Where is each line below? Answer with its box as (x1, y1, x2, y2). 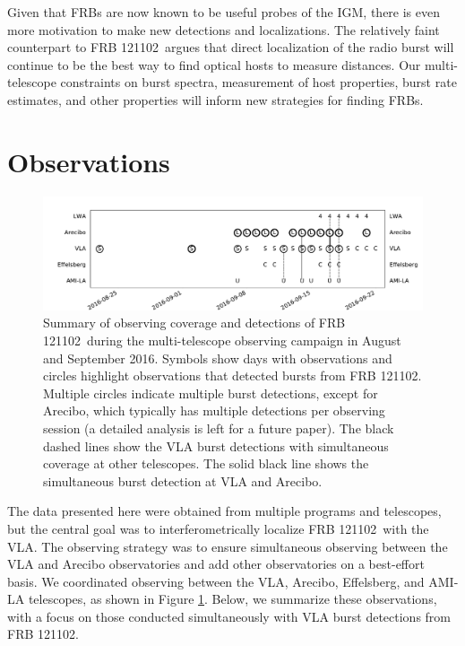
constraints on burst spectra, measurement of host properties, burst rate (60, 73, 457, 92)
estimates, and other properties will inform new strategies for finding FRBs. (7, 90, 424, 109)
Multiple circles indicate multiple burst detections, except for (43, 383, 378, 402)
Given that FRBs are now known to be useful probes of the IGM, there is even (7, 3, 441, 21)
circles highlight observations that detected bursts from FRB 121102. (43, 366, 422, 385)
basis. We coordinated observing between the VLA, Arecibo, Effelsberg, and (7, 572, 425, 590)
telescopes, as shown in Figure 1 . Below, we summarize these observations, (28, 589, 437, 608)
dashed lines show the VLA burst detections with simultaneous (43, 436, 389, 455)
